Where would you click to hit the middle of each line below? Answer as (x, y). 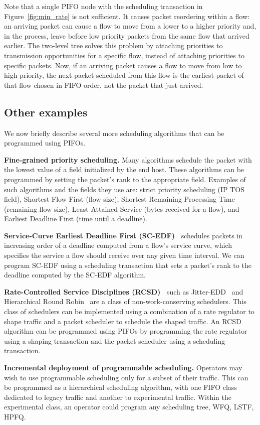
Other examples (46, 112)
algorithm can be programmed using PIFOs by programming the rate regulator (126, 331)
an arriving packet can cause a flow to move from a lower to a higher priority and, (130, 26)
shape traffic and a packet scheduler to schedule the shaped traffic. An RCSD (123, 321)
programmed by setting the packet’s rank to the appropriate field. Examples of (125, 179)
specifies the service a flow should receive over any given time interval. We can (124, 255)
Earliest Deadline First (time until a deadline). (76, 219)
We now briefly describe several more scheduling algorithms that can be (114, 133)
